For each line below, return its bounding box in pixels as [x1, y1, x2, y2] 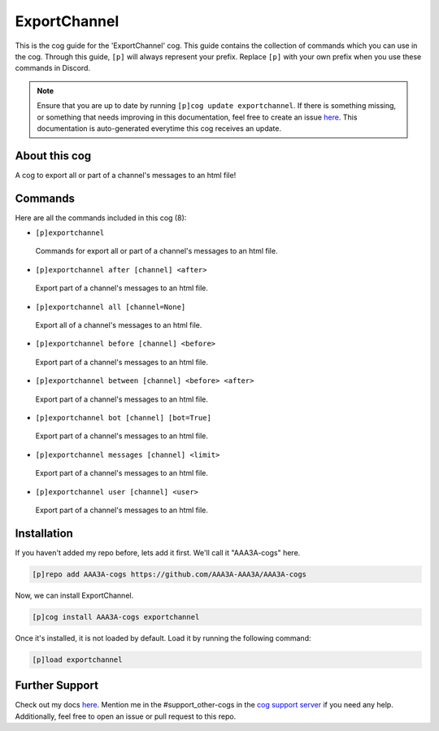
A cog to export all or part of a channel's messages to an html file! [15, 170, 237, 180]
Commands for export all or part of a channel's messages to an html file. [35, 246, 278, 256]
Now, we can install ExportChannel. [15, 590, 134, 600]
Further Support [15, 679, 99, 693]
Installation [15, 526, 73, 540]
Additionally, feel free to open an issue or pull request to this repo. [15, 711, 237, 721]
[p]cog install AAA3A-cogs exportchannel [32, 612, 200, 621]
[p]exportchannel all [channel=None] [35, 302, 186, 311]
